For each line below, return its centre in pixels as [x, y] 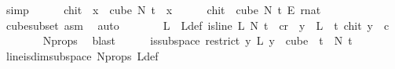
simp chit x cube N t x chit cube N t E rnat [163, 9]
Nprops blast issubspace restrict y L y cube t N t [197, 40]
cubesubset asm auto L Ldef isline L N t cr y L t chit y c [197, 25]
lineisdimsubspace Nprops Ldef [82, 55]
